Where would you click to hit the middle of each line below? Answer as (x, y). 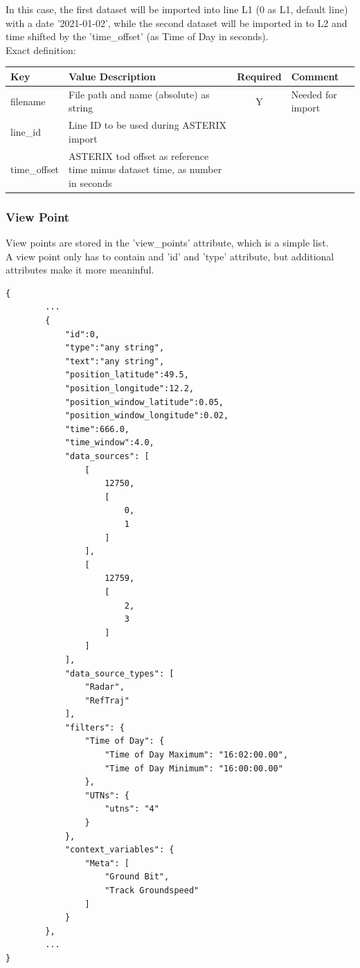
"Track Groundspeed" (152, 890)
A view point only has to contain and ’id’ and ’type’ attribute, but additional (170, 256)
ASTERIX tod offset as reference (139, 155)
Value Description (112, 76)
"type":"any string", (115, 348)
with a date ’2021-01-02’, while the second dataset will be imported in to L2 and (177, 23)
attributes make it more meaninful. (80, 270)
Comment (315, 76)
